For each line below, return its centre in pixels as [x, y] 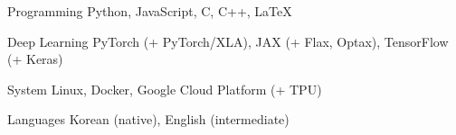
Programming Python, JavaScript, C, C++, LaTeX [150, 11]
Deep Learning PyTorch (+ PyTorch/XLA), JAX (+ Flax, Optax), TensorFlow [228, 41]
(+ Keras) [35, 59]
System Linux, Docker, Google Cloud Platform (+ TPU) [165, 89]
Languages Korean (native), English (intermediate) [148, 119]
